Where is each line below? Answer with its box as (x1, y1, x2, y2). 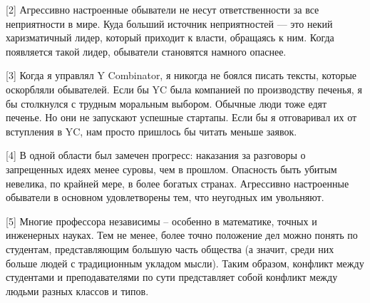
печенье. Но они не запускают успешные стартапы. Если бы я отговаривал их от (6, 110, 357, 125)
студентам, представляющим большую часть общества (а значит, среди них (6, 241, 334, 256)
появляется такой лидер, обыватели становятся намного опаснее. (6, 43, 287, 58)
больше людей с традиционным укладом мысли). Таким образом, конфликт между (6, 255, 364, 270)
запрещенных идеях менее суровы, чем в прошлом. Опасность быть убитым (6, 161, 337, 176)
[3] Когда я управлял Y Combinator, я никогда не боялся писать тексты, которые (6, 68, 357, 83)
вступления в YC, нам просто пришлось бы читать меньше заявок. (6, 123, 297, 138)
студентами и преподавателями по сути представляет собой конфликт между (6, 269, 338, 284)
